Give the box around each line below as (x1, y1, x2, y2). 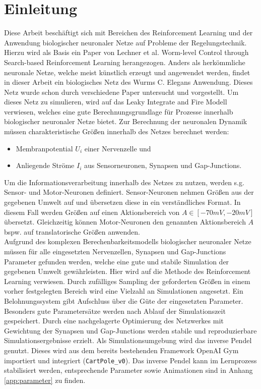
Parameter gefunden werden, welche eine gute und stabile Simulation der (4, 256, 229, 266)
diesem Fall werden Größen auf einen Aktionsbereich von (4, 206, 180, 217)
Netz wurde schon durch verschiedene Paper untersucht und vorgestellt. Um (4, 86, 239, 97)
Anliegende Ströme (16, 160, 75, 171)
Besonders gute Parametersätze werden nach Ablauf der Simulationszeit (4, 305, 226, 316)
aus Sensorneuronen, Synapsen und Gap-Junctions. (84, 160, 242, 171)
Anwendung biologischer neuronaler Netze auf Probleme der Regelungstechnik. (4, 37, 247, 47)
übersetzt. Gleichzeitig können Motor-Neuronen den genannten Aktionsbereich (4, 216, 246, 227)
